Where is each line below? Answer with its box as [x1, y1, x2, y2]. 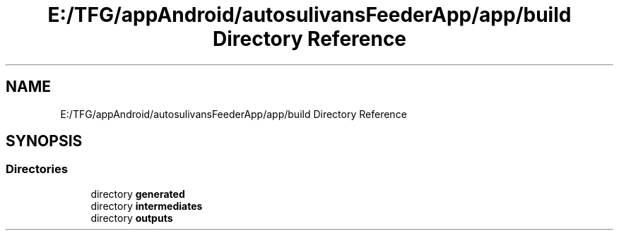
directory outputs [90, 211, 173, 224]
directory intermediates [90, 199, 203, 212]
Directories [6, 162, 68, 177]
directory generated [90, 187, 185, 200]
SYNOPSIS [6, 132, 83, 151]
